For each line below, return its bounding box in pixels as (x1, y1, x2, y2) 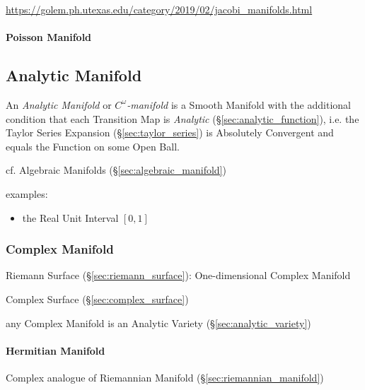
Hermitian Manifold (6, 343, 105, 357)
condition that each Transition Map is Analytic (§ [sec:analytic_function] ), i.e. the (6, 111, 359, 126)
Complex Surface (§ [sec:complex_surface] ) (6, 291, 189, 306)
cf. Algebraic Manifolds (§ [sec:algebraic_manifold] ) (6, 162, 226, 177)
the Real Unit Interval (22, 210, 119, 225)
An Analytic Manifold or (6, 97, 112, 112)
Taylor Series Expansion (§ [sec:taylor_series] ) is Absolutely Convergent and (6, 125, 334, 140)
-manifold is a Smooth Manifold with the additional (127, 97, 351, 112)
